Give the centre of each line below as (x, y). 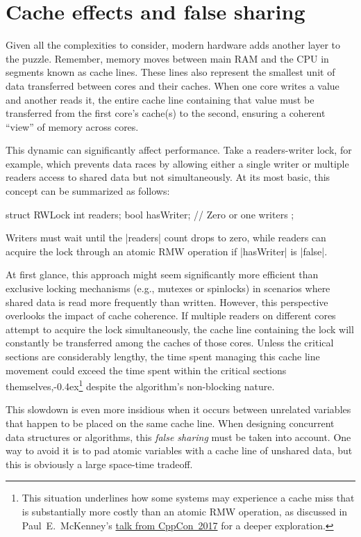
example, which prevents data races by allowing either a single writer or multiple (177, 163)
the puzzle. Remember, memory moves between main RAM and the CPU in (167, 58)
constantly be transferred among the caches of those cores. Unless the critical (170, 343)
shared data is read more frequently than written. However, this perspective (167, 302)
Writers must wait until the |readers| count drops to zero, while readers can (166, 238)
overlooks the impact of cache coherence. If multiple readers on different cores (171, 315)
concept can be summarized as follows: (88, 191)
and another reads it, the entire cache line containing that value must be (160, 99)
